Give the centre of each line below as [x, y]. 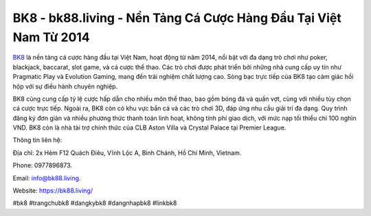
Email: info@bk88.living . [47, 178]
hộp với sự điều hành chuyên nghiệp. [65, 86]
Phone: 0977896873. [42, 165]
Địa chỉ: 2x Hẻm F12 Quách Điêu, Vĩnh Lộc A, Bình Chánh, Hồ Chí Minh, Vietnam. [127, 153]
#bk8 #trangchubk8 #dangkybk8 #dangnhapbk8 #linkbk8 [95, 203]
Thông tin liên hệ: [37, 140]
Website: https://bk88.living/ [53, 191]
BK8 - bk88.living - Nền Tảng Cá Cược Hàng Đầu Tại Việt [177, 18]
